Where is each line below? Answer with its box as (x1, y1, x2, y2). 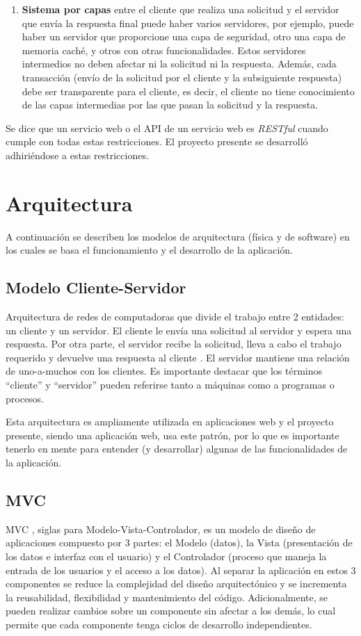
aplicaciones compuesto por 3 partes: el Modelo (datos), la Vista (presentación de (6, 535, 353, 550)
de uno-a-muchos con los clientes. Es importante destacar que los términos (6, 364, 323, 378)
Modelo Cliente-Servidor (6, 277, 186, 298)
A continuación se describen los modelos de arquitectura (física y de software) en (6, 229, 350, 243)
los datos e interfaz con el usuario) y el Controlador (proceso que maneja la (6, 548, 327, 563)
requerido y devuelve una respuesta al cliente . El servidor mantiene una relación (6, 350, 350, 364)
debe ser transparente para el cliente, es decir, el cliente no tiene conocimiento (22, 83, 355, 98)
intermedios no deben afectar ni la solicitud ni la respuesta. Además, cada (22, 56, 337, 71)
